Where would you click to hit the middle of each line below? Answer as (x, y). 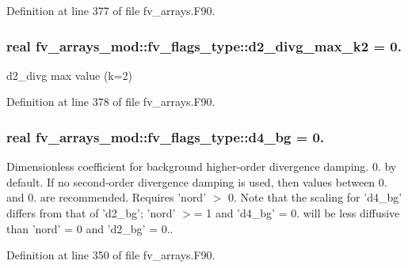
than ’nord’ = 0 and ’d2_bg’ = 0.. (90, 228)
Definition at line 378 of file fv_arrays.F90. (111, 102)
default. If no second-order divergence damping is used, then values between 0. (197, 181)
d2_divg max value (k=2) (70, 75)
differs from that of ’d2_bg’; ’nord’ (91, 213)
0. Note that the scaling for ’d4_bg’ (315, 197)
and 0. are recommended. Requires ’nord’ (107, 197)
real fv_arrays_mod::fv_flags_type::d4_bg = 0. (166, 136)
